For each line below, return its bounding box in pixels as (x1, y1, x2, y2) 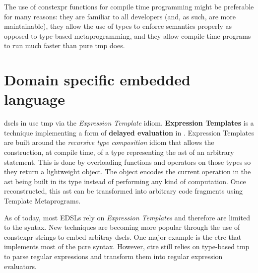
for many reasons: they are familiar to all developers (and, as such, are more (4, 11, 236, 21)
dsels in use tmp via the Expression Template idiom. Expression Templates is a (4, 118, 254, 128)
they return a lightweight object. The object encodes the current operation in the (4, 166, 251, 177)
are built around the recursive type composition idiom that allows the (4, 137, 214, 147)
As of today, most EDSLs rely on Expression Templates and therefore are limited (4, 212, 250, 222)
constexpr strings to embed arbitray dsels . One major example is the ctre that (4, 231, 242, 242)
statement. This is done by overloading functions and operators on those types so (4, 156, 251, 167)
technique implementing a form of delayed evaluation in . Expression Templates (4, 127, 254, 137)
